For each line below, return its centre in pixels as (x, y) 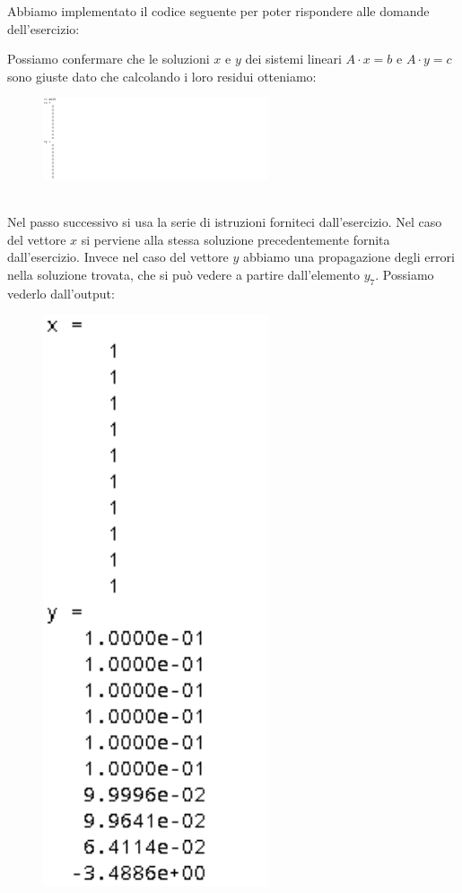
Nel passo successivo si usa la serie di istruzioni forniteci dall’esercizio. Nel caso (225, 222)
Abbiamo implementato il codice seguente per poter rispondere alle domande (218, 11)
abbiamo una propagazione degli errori (349, 257)
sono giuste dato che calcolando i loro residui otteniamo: (162, 76)
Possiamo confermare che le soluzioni (109, 59)
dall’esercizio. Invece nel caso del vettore (118, 257)
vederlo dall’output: (61, 293)
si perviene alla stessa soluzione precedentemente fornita (235, 239)
